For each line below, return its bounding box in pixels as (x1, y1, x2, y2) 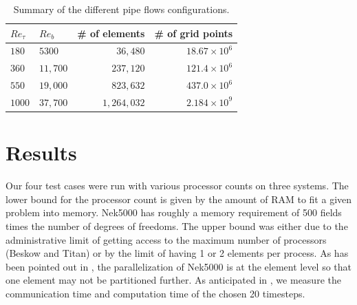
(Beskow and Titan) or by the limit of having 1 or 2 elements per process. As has (6, 246, 349, 260)
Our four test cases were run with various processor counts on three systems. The (6, 178, 349, 193)
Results (6, 138, 77, 167)
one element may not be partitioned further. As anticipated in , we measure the (6, 273, 341, 287)
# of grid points (154, 25, 233, 40)
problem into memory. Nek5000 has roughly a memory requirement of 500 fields (6, 205, 342, 220)
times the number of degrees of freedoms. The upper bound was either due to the (6, 218, 348, 233)
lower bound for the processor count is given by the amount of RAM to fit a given (6, 191, 352, 206)
